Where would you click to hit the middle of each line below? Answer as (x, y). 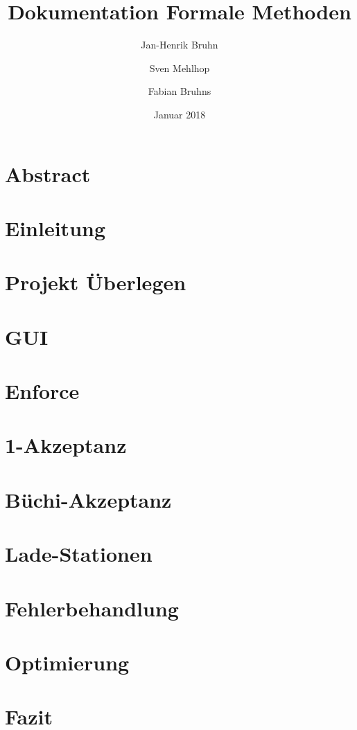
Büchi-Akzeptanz (88, 499)
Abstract (48, 173)
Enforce (42, 391)
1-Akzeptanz (66, 445)
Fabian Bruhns (180, 91)
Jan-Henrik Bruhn (180, 45)
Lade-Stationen (79, 554)
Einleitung (55, 228)
